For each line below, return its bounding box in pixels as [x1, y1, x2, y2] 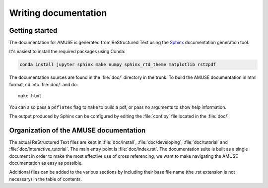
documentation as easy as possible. [9, 160, 83, 166]
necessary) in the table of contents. [9, 176, 82, 182]
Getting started [9, 26, 58, 35]
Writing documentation [9, 7, 107, 18]
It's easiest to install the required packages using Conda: [9, 49, 126, 55]
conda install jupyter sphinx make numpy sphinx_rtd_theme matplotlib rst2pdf [19, 62, 216, 67]
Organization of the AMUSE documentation [9, 126, 146, 134]
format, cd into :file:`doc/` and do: [9, 81, 78, 87]
